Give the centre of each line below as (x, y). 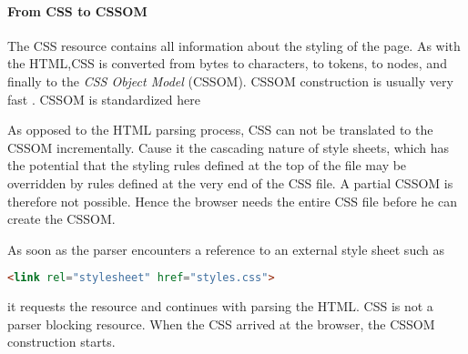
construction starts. (61, 342)
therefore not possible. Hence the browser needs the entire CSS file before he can (233, 201)
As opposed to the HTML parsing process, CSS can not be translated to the (220, 130)
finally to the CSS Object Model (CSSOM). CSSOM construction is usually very (230, 81)
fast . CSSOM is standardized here (104, 99)
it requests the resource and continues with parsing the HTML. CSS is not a (220, 306)
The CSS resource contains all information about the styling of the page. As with (234, 45)
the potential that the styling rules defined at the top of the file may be (207, 165)
